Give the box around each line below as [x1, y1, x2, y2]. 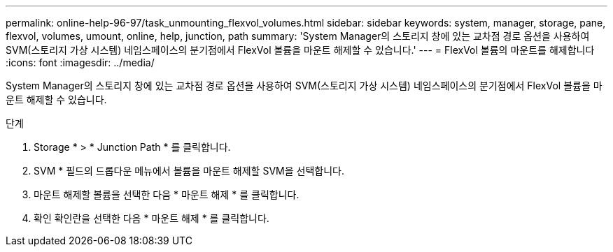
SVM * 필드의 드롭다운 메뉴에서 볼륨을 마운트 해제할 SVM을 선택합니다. [34, 165, 344, 177]
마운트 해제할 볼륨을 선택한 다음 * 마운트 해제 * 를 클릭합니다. [34, 188, 300, 200]
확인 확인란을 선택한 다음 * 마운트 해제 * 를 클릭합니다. [34, 212, 269, 224]
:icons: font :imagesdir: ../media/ [6, 57, 155, 68]
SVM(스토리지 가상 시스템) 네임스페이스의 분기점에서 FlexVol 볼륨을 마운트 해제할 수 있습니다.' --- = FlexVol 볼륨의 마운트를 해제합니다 [6, 44, 595, 56]
